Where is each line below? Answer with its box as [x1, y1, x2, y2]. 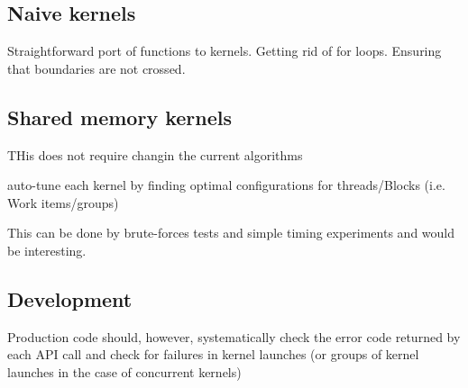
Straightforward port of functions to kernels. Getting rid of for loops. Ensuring [7, 41, 442, 60]
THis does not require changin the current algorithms [7, 145, 303, 164]
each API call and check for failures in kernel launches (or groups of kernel [7, 345, 419, 364]
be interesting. [7, 240, 87, 259]
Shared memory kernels [7, 103, 232, 131]
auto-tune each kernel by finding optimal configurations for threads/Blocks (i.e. [7, 176, 445, 194]
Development [7, 284, 133, 312]
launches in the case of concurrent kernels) [7, 362, 242, 381]
